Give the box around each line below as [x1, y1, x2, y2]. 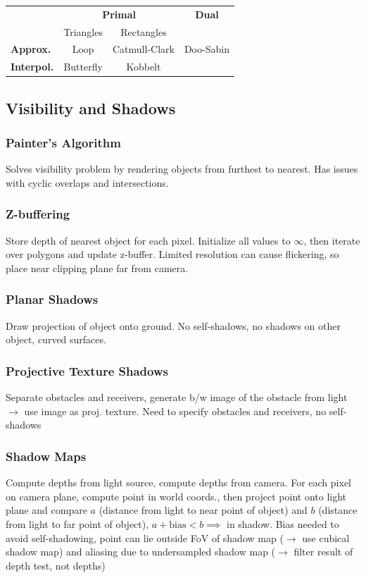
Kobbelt [126, 59, 161, 74]
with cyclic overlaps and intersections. [6, 175, 169, 190]
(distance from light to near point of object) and [99, 503, 308, 517]
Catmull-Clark [112, 42, 175, 56]
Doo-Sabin [184, 42, 229, 56]
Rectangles [120, 24, 167, 39]
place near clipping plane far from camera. [6, 260, 189, 275]
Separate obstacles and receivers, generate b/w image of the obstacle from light [6, 390, 348, 405]
